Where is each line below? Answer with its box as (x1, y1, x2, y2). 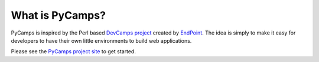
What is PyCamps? (11, 9, 106, 22)
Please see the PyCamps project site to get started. (11, 48, 136, 55)
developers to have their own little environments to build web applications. (11, 37, 192, 44)
